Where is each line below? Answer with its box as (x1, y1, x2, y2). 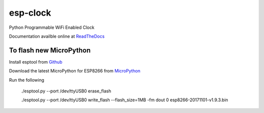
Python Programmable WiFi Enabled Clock (9, 24, 95, 30)
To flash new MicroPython (9, 46, 91, 54)
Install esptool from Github (9, 59, 63, 65)
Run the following (9, 77, 44, 83)
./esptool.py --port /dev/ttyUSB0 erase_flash (21, 88, 111, 94)
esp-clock (9, 7, 51, 18)
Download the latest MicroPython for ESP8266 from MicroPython (9, 68, 140, 74)
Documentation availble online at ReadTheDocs (9, 33, 105, 39)
